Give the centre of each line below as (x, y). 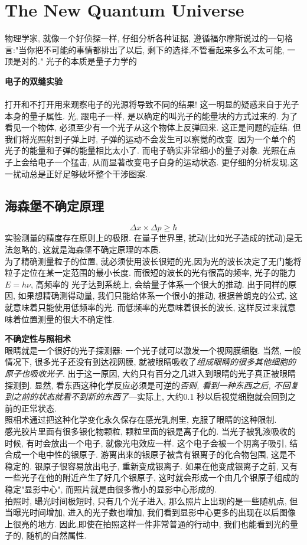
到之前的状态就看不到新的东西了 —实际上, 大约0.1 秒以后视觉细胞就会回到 (146, 396)
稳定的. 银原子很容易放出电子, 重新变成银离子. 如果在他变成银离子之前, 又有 (151, 466)
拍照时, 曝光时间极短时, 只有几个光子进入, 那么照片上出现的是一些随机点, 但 (151, 500)
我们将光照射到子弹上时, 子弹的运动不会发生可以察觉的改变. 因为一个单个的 (151, 138)
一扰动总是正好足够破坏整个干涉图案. (76, 173)
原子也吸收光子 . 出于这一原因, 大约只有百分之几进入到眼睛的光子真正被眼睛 (151, 373)
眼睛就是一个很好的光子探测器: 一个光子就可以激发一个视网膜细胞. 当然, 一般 (153, 350)
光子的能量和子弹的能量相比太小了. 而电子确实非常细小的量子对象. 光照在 (146, 150)
